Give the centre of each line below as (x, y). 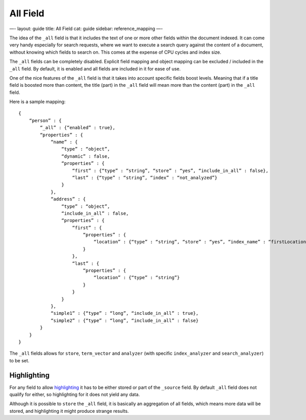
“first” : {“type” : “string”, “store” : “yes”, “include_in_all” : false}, (170, 170)
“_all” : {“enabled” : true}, (78, 128)
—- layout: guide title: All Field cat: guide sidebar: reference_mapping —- (86, 29)
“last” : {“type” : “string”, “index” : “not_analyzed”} (145, 178)
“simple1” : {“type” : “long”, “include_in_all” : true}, (125, 313)
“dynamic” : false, (86, 156)
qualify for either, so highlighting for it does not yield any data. (75, 394)
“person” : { (45, 120)
